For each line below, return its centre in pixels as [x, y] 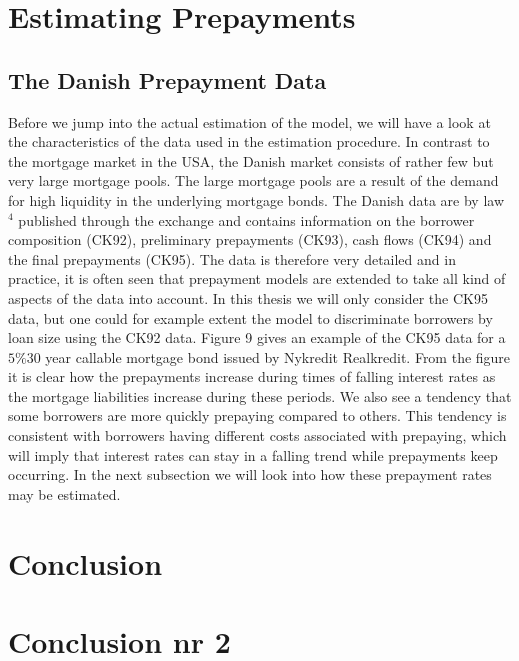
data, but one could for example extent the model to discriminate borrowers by [250, 317]
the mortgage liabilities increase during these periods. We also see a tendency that [260, 395]
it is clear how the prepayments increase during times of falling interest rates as [252, 376]
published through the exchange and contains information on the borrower [246, 219]
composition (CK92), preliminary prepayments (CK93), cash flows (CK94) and [250, 239]
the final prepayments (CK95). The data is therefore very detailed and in [232, 258]
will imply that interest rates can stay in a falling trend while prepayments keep [253, 454]
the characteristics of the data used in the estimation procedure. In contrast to [249, 141]
